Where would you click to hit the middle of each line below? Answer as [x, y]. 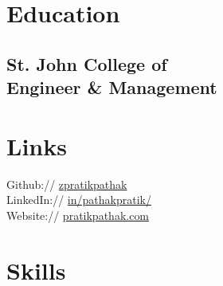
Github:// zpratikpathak [67, 184]
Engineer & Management [112, 87]
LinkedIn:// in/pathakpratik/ [79, 200]
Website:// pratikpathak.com [78, 215]
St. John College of [87, 63]
